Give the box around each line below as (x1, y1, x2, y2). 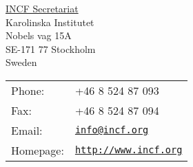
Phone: (11, 82, 45, 98)
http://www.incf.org (74, 144, 183, 156)
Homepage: (11, 142, 64, 158)
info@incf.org (74, 124, 149, 136)
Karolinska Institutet (6, 14, 94, 29)
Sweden (6, 55, 37, 69)
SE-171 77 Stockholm (6, 41, 96, 56)
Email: (11, 122, 43, 138)
